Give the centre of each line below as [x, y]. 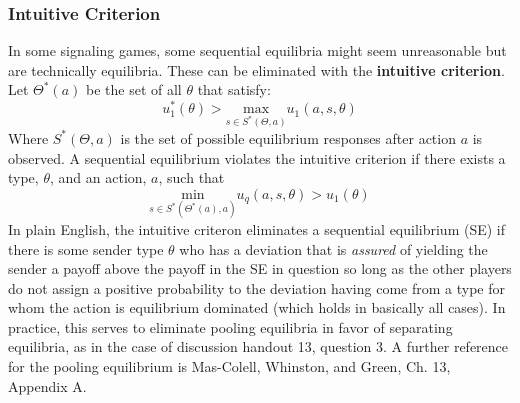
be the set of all [133, 89]
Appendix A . [47, 385]
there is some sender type [86, 248]
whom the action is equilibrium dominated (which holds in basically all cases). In [257, 307]
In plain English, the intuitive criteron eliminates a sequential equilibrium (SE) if [257, 228]
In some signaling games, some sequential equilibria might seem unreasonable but [257, 50]
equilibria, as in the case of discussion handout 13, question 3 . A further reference [258, 346]
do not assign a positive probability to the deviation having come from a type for [256, 287]
